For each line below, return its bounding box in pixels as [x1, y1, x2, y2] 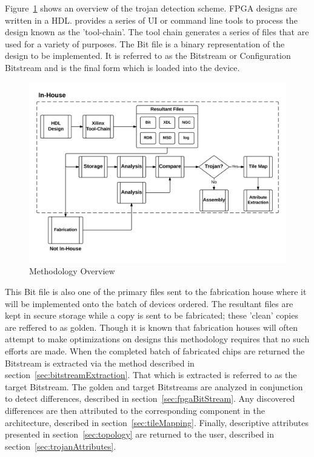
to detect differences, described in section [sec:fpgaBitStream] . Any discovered [5, 392, 295, 405]
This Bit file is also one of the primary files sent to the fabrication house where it [5, 285, 307, 298]
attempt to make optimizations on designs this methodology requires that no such [5, 333, 310, 345]
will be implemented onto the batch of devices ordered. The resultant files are [5, 297, 293, 310]
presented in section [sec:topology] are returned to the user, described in [5, 428, 274, 441]
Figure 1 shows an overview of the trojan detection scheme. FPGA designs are [5, 2, 297, 14]
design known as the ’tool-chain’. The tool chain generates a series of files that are [5, 25, 309, 38]
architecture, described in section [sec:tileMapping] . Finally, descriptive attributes [5, 416, 309, 428]
